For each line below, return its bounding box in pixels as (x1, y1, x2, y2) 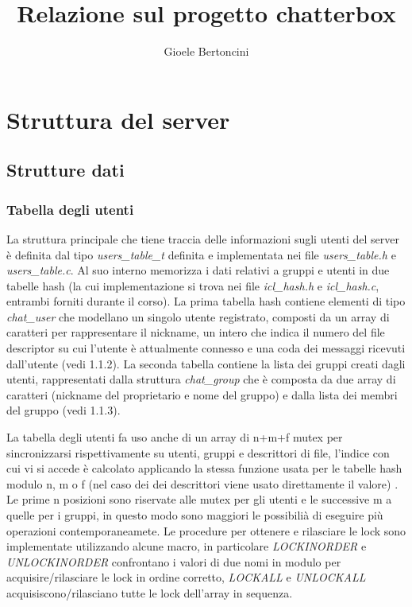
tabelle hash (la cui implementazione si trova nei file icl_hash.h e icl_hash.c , (6, 277, 379, 294)
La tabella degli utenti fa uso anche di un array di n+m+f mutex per (6, 429, 343, 446)
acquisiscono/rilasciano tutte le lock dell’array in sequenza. (6, 584, 293, 601)
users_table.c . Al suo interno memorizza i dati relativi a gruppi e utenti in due (6, 262, 390, 278)
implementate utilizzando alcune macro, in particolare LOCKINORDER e (6, 538, 367, 554)
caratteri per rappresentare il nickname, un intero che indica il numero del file (6, 324, 385, 340)
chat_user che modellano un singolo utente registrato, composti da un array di (6, 308, 390, 325)
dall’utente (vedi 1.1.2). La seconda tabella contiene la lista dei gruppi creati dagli (6, 355, 406, 372)
